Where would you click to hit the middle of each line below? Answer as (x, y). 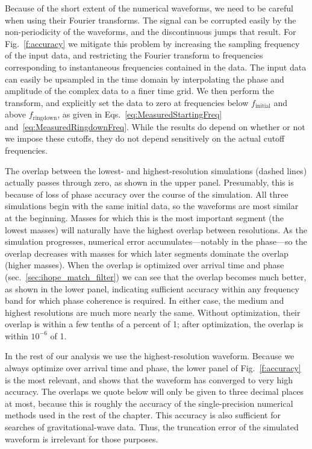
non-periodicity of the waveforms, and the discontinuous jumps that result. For (151, 32)
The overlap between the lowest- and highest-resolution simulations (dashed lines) (156, 170)
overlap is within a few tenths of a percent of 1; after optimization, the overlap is (154, 324)
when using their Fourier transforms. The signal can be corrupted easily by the (151, 20)
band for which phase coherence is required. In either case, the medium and (145, 300)
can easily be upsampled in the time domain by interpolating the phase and (145, 79)
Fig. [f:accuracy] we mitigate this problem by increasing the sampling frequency (152, 43)
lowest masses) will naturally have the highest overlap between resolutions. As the (156, 229)
